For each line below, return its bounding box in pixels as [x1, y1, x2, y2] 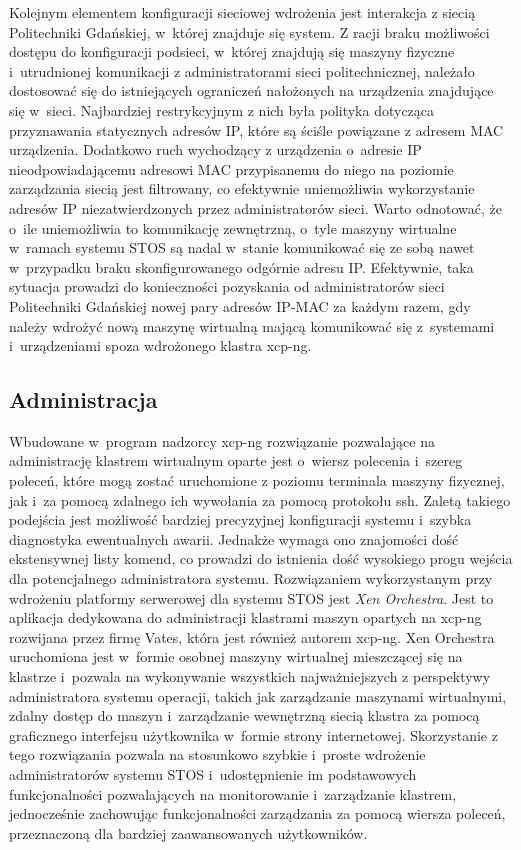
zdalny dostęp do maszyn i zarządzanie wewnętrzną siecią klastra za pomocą [9, 705, 480, 726]
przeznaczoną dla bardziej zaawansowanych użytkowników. [9, 822, 368, 843]
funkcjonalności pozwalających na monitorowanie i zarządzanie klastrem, [9, 783, 457, 804]
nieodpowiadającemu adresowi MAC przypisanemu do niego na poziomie [9, 158, 454, 179]
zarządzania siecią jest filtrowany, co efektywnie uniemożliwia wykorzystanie [9, 178, 475, 199]
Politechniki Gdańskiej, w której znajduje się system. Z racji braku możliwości [9, 21, 490, 42]
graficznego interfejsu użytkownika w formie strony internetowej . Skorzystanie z [9, 724, 498, 745]
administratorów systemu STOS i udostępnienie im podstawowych [9, 763, 417, 784]
